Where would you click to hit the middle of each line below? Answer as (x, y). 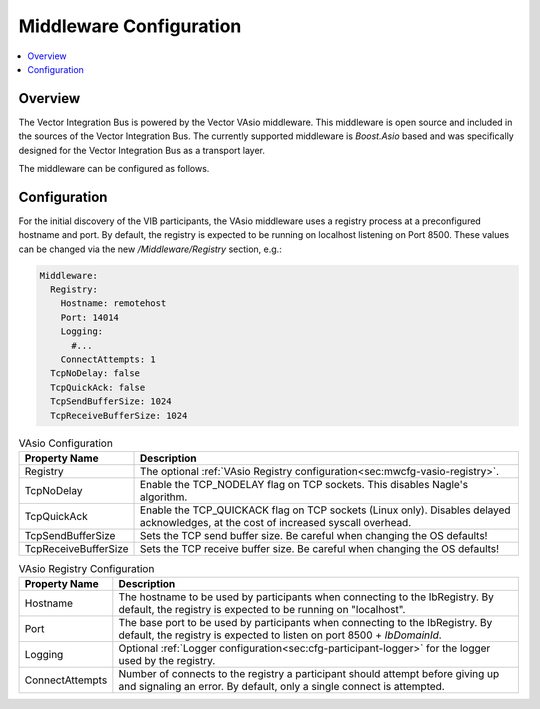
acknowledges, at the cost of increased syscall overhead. (276, 522)
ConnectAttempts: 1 (108, 359)
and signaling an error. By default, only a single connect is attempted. (281, 687)
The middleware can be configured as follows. (114, 169)
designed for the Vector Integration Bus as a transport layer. (141, 150)
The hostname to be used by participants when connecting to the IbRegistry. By (306, 597)
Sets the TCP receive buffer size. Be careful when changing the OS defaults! (320, 548)
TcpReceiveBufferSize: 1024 (119, 415)
